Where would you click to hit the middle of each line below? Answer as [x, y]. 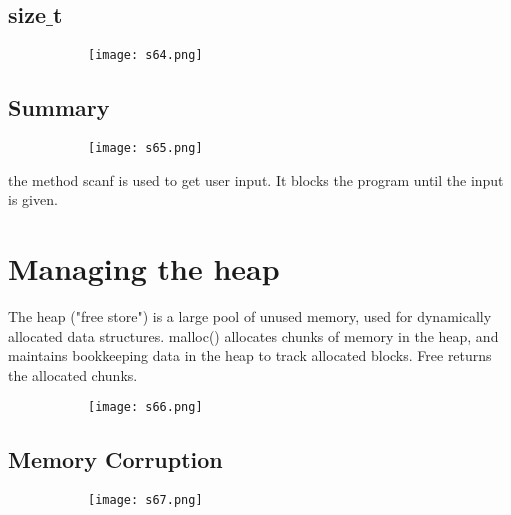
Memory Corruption [115, 459]
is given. [33, 199]
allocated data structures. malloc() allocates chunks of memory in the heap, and [253, 335]
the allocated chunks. [73, 374]
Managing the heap [144, 268]
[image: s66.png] [145, 407]
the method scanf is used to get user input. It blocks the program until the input [256, 179]
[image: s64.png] [145, 55]
